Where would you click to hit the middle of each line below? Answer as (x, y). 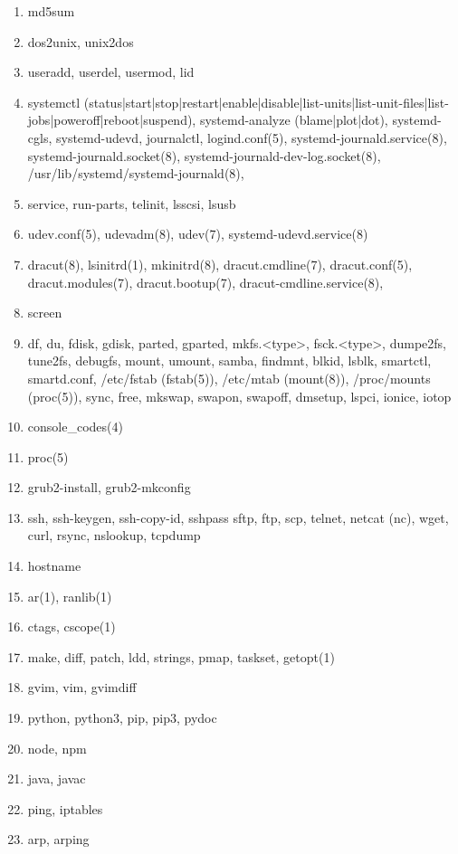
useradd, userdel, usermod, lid (111, 72)
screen (45, 313)
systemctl (54, 102)
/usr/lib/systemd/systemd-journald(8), (136, 173)
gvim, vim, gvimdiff (82, 687)
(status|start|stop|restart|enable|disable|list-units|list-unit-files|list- (266, 102)
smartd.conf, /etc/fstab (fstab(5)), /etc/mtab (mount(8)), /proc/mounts (229, 378)
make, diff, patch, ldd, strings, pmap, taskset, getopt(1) (181, 656)
